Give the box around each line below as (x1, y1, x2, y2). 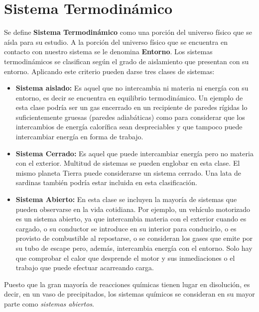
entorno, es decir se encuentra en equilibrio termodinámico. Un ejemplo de (15, 92, 243, 103)
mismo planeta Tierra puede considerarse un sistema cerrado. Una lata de (15, 167, 241, 178)
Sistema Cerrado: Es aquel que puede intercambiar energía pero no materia (15, 148, 254, 158)
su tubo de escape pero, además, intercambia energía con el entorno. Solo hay (15, 243, 253, 253)
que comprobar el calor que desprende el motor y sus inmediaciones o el (15, 252, 235, 263)
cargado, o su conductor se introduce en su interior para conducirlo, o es (15, 223, 237, 233)
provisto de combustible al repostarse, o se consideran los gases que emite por (15, 233, 253, 243)
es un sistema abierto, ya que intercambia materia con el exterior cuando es (15, 213, 247, 224)
